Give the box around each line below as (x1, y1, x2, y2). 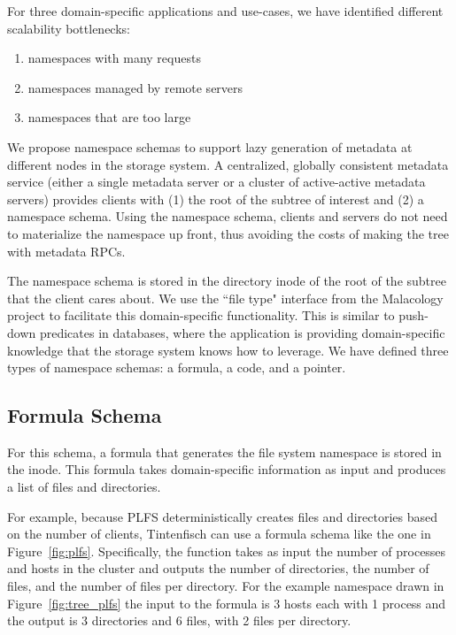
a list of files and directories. (7, 478, 161, 496)
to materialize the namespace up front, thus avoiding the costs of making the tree (7, 224, 449, 242)
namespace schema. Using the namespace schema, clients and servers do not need (7, 207, 448, 226)
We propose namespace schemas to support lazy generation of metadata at (7, 137, 413, 156)
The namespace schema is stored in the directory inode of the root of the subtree (7, 272, 446, 290)
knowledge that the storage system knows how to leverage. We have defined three (7, 340, 449, 359)
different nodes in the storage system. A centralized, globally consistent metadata (7, 155, 449, 173)
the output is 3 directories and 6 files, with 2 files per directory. (7, 611, 352, 630)
